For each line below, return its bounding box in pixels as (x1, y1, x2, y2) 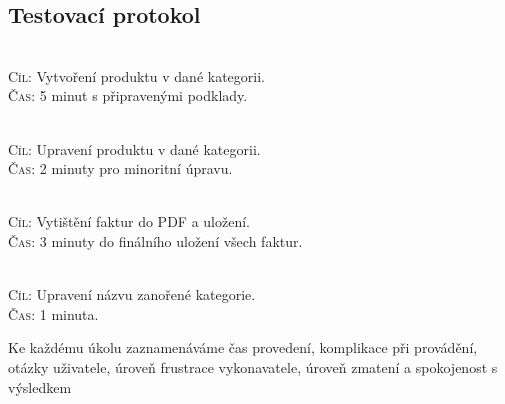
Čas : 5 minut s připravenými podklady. (8, 85, 248, 106)
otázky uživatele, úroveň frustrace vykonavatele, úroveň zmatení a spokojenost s (8, 356, 498, 377)
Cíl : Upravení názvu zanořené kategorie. (8, 284, 256, 305)
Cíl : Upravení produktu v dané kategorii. (8, 138, 261, 159)
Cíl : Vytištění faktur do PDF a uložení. (8, 211, 250, 232)
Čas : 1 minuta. (8, 303, 99, 324)
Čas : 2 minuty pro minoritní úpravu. (8, 158, 233, 179)
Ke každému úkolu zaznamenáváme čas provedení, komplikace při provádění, (8, 337, 478, 358)
